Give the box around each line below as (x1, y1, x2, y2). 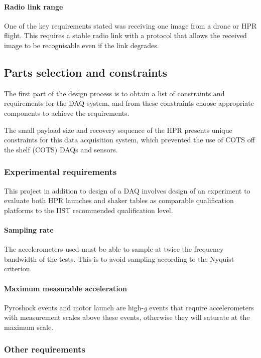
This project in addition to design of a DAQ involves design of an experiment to (4, 185, 250, 196)
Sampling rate (4, 224, 54, 235)
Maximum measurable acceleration (4, 283, 127, 293)
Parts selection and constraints (4, 64, 168, 80)
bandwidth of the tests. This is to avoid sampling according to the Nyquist (4, 253, 234, 264)
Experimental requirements (4, 165, 117, 178)
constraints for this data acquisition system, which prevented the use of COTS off (4, 134, 255, 145)
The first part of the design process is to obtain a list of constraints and (4, 88, 225, 98)
